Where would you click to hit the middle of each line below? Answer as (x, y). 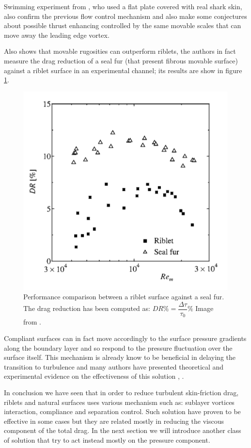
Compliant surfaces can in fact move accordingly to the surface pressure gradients (125, 338)
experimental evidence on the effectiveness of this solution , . (94, 376)
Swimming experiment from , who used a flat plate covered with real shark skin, (123, 6)
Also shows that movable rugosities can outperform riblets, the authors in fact (120, 51)
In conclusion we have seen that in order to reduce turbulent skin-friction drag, (121, 393)
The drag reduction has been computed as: (87, 308)
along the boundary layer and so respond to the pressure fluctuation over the (118, 348)
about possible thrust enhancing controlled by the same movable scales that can (123, 25)
